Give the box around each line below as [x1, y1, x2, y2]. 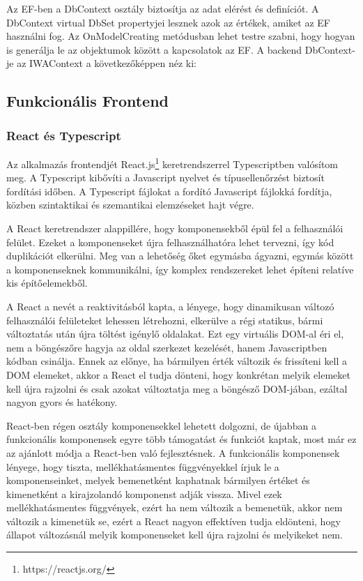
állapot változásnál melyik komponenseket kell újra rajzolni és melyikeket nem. [6, 527, 343, 542]
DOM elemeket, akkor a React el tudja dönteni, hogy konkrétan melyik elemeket [6, 367, 350, 382]
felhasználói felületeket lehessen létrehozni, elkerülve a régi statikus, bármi [6, 312, 323, 327]
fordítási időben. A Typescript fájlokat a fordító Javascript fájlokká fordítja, [6, 183, 332, 198]
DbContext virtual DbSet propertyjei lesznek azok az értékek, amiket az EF [6, 15, 330, 29]
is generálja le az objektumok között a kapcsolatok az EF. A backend [6, 42, 302, 56]
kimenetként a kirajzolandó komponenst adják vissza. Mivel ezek [6, 486, 282, 501]
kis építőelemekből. [6, 276, 88, 290]
